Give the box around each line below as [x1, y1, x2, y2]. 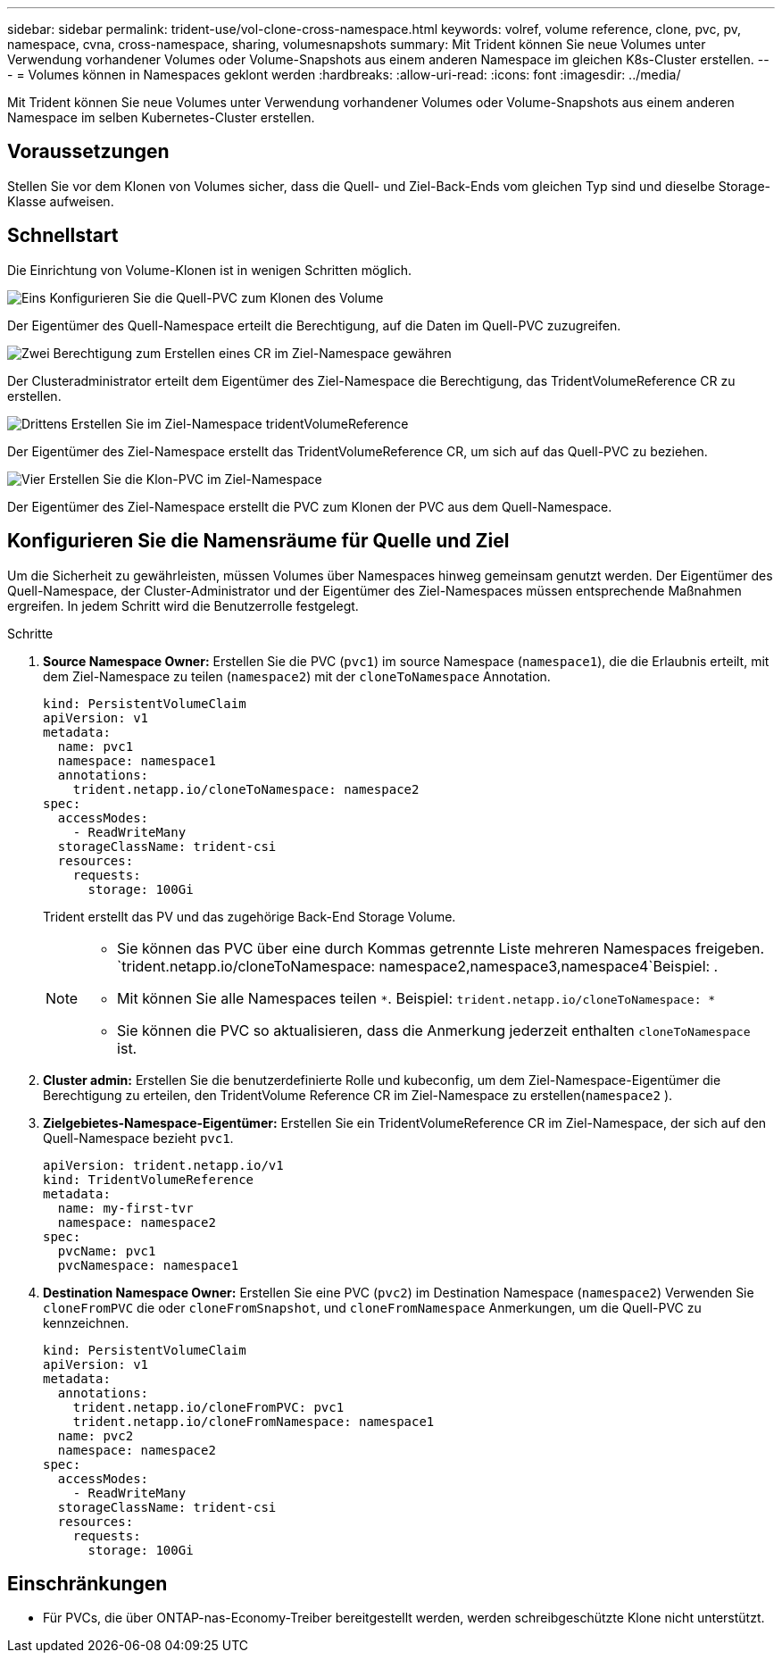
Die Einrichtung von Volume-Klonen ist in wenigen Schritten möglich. [7, 262, 412, 278]
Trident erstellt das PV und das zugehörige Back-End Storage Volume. [43, 908, 456, 924]
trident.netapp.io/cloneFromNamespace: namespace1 [72, 1414, 435, 1429]
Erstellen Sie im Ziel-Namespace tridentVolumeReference [71, 415, 409, 431]
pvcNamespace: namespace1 [57, 1257, 239, 1272]
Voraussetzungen [7, 140, 170, 163]
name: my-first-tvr [57, 1200, 194, 1215]
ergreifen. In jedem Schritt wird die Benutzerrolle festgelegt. [7, 597, 359, 613]
